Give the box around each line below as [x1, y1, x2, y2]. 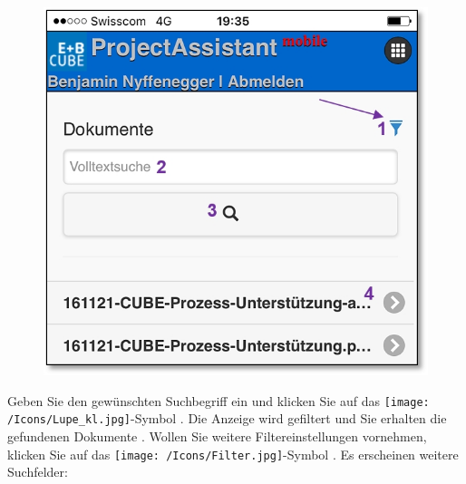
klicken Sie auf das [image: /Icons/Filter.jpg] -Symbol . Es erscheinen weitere [7, 444, 459, 463]
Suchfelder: [7, 462, 68, 481]
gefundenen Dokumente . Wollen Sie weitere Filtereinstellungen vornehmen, [7, 427, 427, 446]
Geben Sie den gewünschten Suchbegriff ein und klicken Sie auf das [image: [7, 391, 430, 410]
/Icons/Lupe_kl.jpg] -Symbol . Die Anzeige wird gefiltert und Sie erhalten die [7, 409, 447, 428]
